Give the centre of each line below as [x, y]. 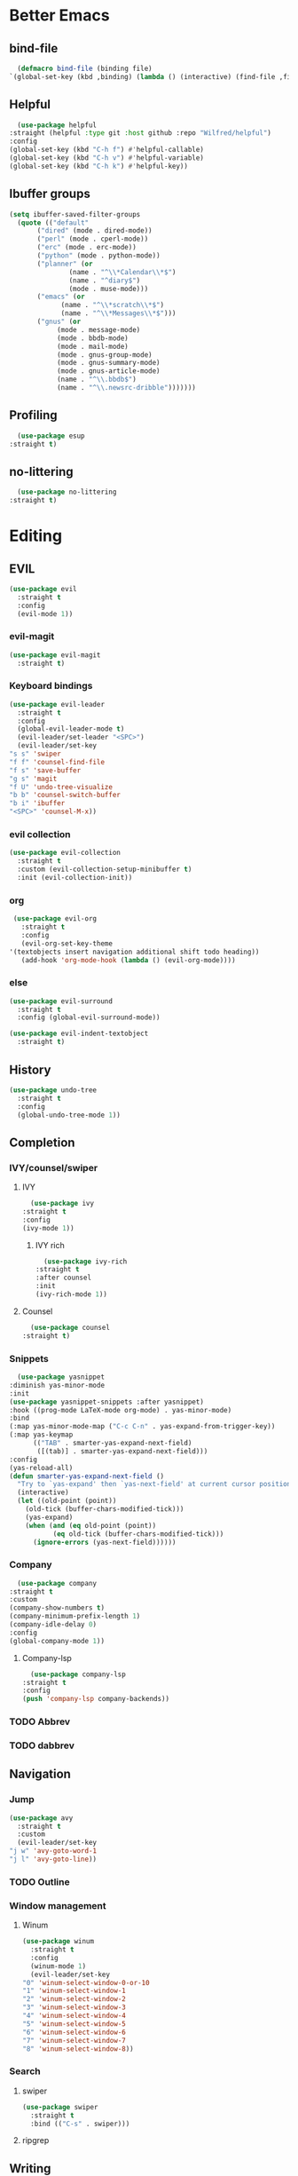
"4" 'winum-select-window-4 [74, 2016]
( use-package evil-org [55, 919]
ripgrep [35, 2140]
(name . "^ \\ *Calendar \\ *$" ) [122, 272]
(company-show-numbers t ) [57, 1608]
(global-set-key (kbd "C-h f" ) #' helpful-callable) [106, 150]
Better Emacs [59, 16]
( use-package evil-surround [61, 1001]
